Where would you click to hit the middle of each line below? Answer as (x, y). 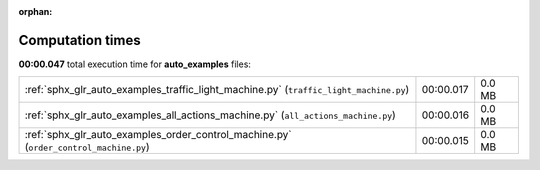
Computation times (79, 40)
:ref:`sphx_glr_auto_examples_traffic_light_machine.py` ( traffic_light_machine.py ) (217, 90)
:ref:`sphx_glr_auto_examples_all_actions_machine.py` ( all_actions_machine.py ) (210, 115)
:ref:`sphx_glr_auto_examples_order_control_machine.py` (158, 135)
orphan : (35, 11)
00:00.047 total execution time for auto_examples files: (135, 64)
